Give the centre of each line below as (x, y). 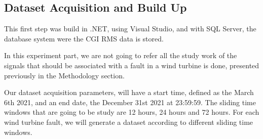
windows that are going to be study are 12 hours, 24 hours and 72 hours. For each (132, 112)
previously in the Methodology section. (64, 75)
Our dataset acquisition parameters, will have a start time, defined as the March (129, 92)
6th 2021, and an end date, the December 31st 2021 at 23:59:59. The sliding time (130, 102)
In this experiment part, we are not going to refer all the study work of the (121, 55)
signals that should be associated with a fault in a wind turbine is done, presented (132, 65)
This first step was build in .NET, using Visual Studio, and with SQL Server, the (130, 29)
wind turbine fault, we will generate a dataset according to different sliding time (129, 122)
